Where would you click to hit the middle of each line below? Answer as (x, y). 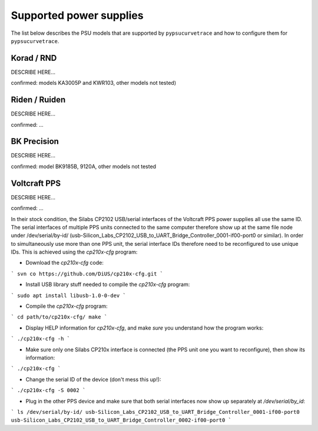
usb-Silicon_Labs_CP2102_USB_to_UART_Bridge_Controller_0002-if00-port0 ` (121, 420)
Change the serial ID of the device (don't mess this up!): (93, 379)
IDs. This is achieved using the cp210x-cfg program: (74, 252)
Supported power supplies (77, 15)
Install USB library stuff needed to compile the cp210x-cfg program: (108, 284)
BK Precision (35, 142)
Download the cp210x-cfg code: (65, 263)
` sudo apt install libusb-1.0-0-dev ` (68, 295)
